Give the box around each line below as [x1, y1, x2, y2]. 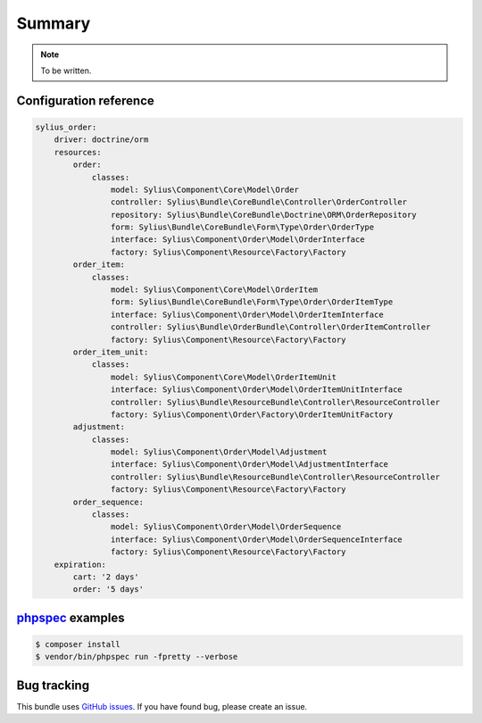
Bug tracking [16, 677, 89, 693]
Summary [16, 13, 91, 33]
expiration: [54, 559, 107, 569]
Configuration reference [16, 93, 155, 108]
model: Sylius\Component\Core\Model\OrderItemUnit [110, 371, 337, 382]
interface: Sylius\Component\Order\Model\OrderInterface [110, 235, 365, 245]
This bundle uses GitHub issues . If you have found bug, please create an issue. [16, 701, 308, 711]
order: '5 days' [72, 585, 145, 594]
